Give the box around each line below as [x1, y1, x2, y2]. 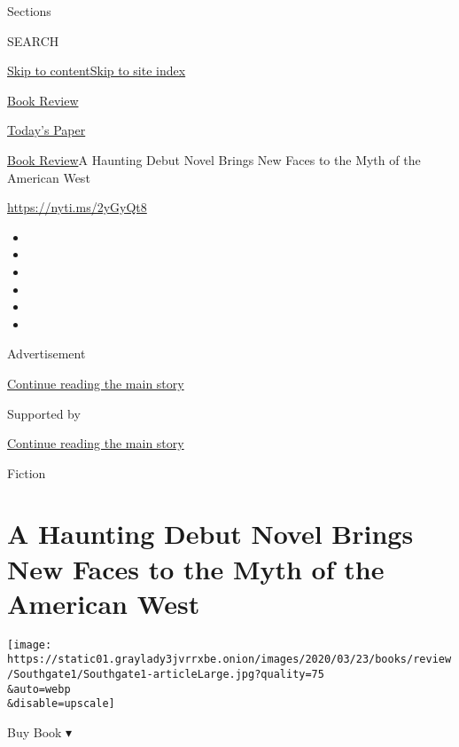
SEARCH [7, 31, 59, 50]
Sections [7, 2, 51, 20]
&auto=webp [7, 682, 71, 696]
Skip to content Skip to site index [7, 61, 186, 80]
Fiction [7, 463, 46, 482]
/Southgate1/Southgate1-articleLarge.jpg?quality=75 [7, 668, 324, 681]
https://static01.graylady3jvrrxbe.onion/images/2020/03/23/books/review [7, 653, 452, 666]
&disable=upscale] [7, 697, 115, 711]
